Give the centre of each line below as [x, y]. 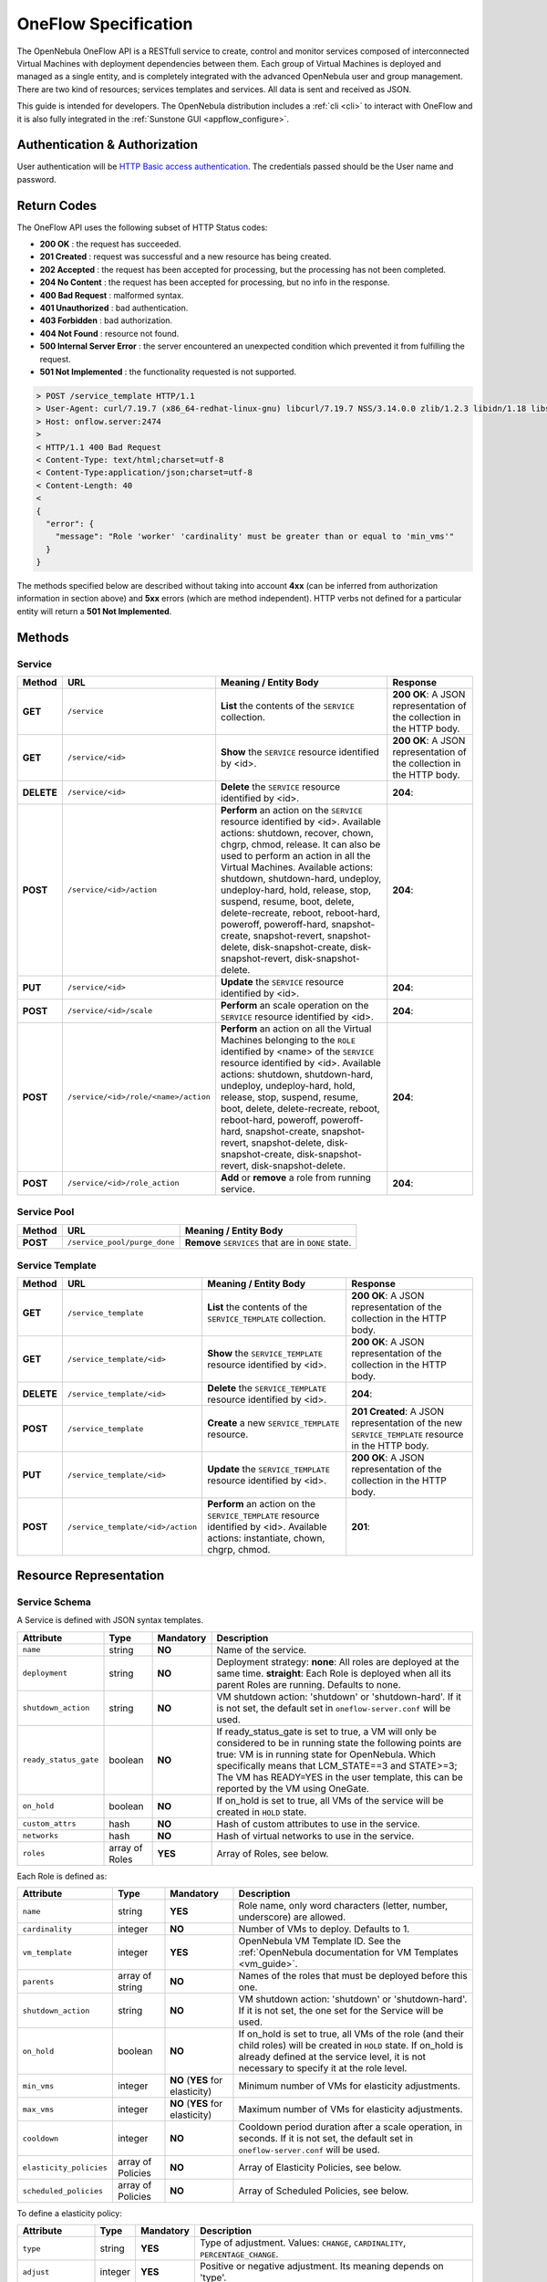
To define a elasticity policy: [69, 2214]
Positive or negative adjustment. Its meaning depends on [321, 2266]
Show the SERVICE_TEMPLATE [265, 1354]
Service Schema [54, 1602]
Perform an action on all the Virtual [296, 1029]
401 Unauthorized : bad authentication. [114, 308]
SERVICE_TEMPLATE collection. [267, 1319]
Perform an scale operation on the [294, 1005]
